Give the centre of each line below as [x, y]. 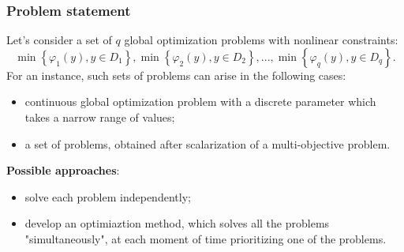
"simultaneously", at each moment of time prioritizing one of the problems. [206, 238]
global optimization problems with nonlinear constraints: [261, 40]
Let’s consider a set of [59, 40]
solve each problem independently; [108, 196]
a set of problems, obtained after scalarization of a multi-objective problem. [208, 143]
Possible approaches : [63, 170]
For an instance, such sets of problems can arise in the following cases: [176, 75]
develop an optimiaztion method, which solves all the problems [177, 223]
